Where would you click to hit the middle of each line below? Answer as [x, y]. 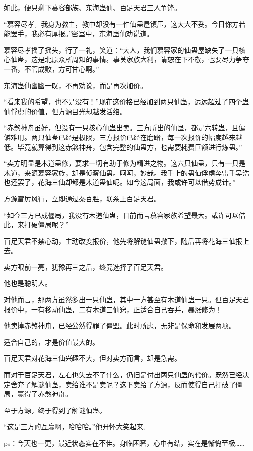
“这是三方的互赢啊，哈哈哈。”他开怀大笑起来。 [77, 426]
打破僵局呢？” [46, 225]
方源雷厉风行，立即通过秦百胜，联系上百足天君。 [82, 198]
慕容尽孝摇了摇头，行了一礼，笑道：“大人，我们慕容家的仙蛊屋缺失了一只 [121, 49]
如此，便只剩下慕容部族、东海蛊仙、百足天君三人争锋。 [92, 7]
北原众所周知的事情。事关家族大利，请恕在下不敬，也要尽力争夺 [147, 59]
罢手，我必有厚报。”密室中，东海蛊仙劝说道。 [82, 33]
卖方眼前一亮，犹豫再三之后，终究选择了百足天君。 [86, 266]
